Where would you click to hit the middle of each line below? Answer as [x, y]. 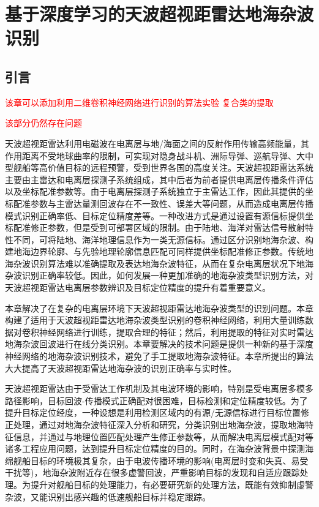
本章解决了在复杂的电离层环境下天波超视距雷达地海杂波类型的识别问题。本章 [159, 308]
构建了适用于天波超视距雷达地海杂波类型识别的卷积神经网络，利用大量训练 [155, 320]
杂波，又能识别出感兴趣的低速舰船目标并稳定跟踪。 [108, 496]
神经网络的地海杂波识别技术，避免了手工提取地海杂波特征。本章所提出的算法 [159, 356]
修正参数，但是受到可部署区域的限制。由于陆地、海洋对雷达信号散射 [167, 227]
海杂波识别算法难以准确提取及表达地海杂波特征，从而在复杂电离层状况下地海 [159, 263]
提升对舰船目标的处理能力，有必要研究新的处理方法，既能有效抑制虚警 [172, 484]
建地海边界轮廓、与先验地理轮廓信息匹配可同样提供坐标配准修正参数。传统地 [159, 251]
